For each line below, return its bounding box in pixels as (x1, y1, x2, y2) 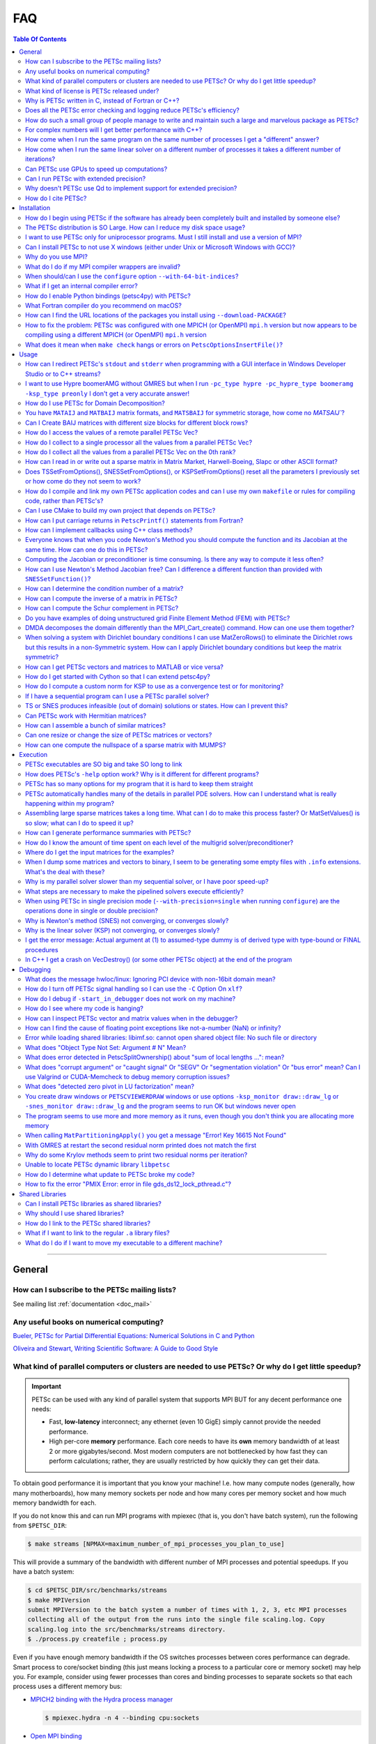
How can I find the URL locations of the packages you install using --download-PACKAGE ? (25, 311, 287, 320)
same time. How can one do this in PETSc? (25, 545, 148, 554)
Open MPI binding (30, 1731, 82, 1740)
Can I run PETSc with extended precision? (25, 174, 146, 183)
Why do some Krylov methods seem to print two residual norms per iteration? (25, 1151, 248, 1159)
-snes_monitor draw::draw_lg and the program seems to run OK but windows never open (25, 1102, 296, 1111)
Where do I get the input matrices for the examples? (25, 848, 174, 856)
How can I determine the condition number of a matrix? (25, 585, 184, 593)
